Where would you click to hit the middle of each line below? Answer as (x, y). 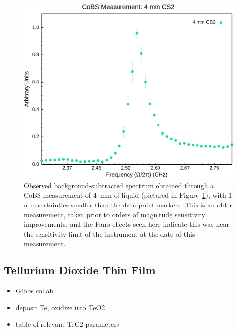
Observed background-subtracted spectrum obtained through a (119, 185)
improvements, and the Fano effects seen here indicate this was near (126, 224)
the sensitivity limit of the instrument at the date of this (109, 233)
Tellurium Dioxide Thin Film (80, 270)
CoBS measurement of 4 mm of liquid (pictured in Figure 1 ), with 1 (128, 195)
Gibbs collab (35, 291)
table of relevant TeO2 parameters (67, 324)
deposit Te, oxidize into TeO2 (60, 307)
